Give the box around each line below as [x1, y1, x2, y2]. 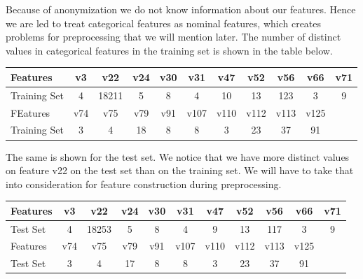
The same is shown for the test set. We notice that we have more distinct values [6, 149, 350, 164]
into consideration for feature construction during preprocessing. [6, 176, 282, 191]
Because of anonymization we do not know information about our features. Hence [6, 2, 356, 16]
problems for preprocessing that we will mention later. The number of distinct [6, 29, 341, 44]
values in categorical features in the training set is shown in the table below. [6, 43, 333, 57]
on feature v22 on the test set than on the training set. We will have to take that [6, 163, 354, 178]
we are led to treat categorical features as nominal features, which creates [6, 15, 322, 30]
